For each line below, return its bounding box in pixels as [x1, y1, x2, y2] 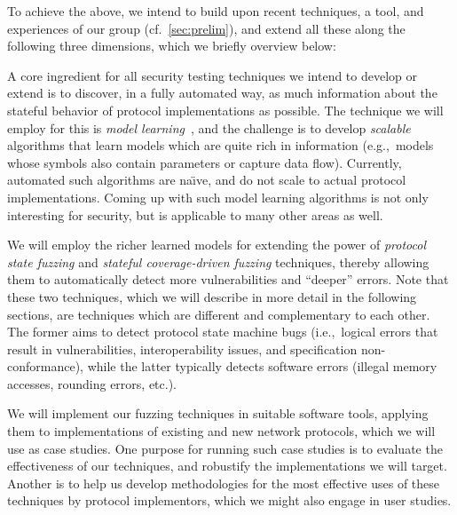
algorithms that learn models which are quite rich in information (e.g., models [7, 136, 434, 154]
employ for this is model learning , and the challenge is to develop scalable [7, 118, 411, 137]
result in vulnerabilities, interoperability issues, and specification [7, 339, 358, 358]
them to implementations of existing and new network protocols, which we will [7, 422, 436, 440]
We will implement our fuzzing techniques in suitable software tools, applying [7, 404, 429, 423]
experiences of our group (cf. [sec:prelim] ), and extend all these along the [7, 19, 406, 37]
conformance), [7, 357, 83, 376]
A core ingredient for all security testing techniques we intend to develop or [7, 66, 418, 84]
